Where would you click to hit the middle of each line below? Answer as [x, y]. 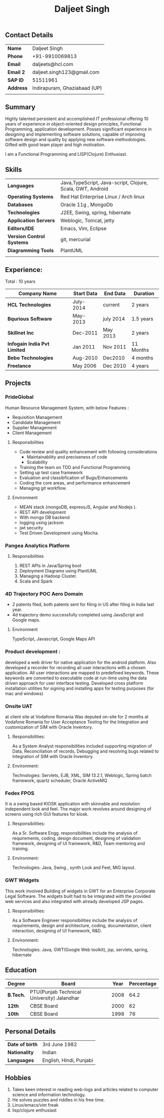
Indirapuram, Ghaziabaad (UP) [67, 88]
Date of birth [22, 1045]
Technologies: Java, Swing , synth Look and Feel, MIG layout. [74, 867]
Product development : [33, 652]
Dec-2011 [85, 333]
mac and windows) [24, 693]
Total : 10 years [20, 281]
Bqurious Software [30, 319]
